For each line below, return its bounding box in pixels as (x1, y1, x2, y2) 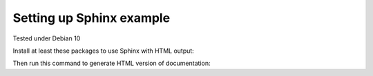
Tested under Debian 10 (12, 34, 81, 42)
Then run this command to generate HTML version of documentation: (12, 59, 211, 68)
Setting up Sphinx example (12, 10, 171, 25)
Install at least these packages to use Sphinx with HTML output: (12, 47, 195, 55)
